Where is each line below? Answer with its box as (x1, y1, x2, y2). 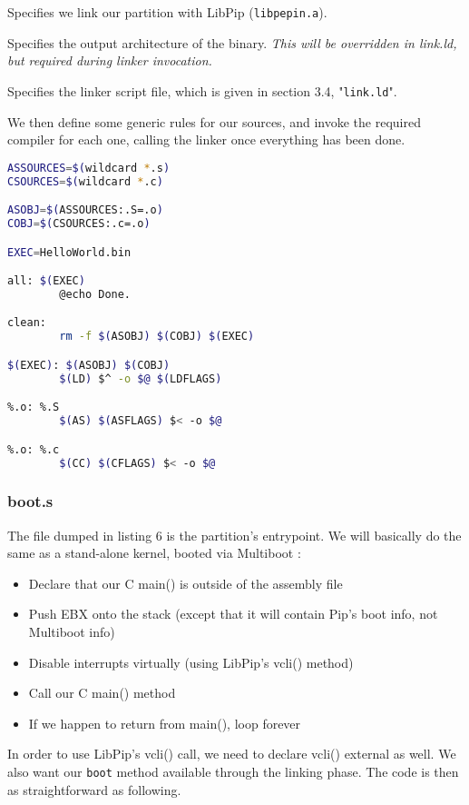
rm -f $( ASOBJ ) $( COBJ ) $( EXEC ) (59, 330, 255, 343)
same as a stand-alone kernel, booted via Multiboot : (7, 543, 301, 562)
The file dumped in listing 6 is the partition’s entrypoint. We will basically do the (7, 525, 462, 544)
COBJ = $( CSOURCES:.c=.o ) (7, 216, 151, 230)
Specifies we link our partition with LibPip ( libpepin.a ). (7, 3, 327, 21)
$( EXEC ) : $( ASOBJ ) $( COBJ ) (7, 358, 171, 372)
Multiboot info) (28, 622, 115, 641)
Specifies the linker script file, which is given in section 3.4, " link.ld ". (7, 81, 397, 100)
